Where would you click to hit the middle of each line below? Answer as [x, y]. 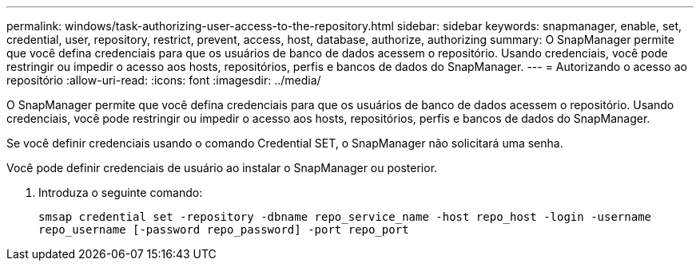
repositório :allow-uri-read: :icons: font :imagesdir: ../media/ [164, 80]
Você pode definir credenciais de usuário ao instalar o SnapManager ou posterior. [222, 168]
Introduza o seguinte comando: [121, 192]
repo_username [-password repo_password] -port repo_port [224, 230]
